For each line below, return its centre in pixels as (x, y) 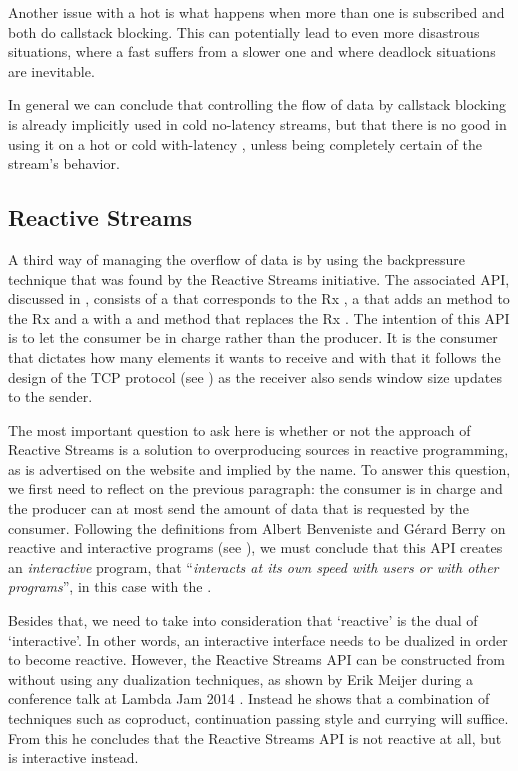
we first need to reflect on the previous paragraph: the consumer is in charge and (255, 488)
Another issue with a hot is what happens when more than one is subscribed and (256, 12)
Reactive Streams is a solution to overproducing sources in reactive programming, (258, 449)
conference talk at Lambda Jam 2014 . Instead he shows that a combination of (249, 698)
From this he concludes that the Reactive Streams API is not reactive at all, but (255, 737)
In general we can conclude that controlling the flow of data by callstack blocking (257, 104)
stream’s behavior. (64, 163)
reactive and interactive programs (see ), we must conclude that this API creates (255, 547)
